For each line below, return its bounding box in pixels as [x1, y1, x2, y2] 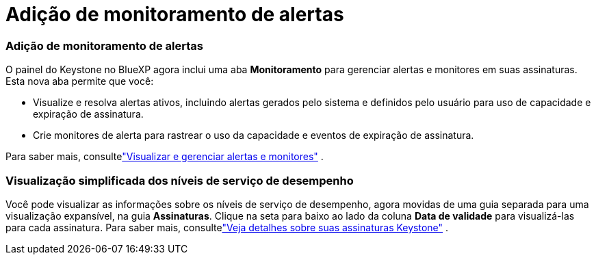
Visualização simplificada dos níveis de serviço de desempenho [5, 173, 354, 187]
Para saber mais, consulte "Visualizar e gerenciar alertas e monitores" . [5, 151, 324, 163]
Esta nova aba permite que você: [5, 75, 154, 88]
